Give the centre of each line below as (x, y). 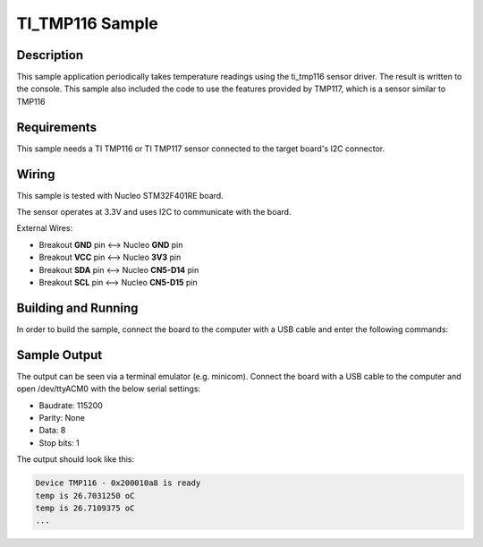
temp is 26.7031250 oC (85, 496)
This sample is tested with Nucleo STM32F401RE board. (120, 195)
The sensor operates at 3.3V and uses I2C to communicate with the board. (154, 212)
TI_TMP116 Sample (87, 23)
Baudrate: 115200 (71, 405)
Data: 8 (52, 431)
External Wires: (45, 228)
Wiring (36, 174)
